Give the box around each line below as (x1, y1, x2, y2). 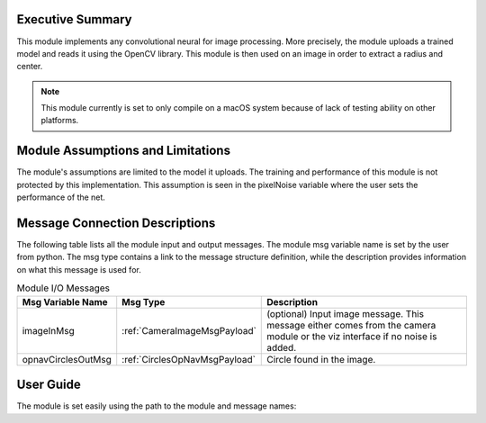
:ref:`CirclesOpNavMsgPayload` (121, 353, 256, 365)
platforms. (40, 115, 79, 126)
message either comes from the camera (266, 319, 436, 331)
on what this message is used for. (16, 264, 141, 274)
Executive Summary (16, 12, 132, 27)
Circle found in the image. (266, 353, 376, 365)
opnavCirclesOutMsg (22, 353, 112, 365)
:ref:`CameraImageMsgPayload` (121, 324, 256, 337)
